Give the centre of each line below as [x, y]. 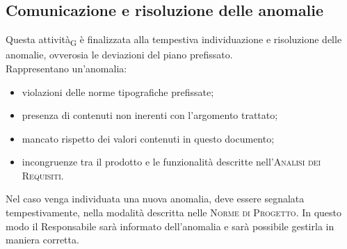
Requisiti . [43, 175]
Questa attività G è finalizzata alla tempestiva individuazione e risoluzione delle [174, 40]
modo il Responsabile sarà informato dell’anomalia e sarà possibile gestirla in [170, 226]
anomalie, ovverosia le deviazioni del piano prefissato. [119, 55]
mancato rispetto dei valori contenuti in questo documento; [148, 138]
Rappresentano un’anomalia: [66, 68]
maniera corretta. [42, 240]
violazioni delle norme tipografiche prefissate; [118, 91]
